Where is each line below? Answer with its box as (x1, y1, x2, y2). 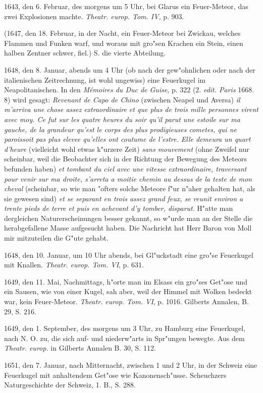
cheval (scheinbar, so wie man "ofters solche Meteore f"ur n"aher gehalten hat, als (4, 183, 255, 194)
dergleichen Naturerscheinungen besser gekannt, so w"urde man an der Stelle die (4, 212, 253, 223)
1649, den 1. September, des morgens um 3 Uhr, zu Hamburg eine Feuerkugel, (4, 323, 246, 333)
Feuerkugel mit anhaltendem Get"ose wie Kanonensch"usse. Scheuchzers (4, 369, 227, 380)
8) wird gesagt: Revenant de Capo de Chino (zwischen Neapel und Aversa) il (4, 94, 240, 104)
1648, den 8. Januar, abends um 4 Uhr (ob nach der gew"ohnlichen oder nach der (4, 64, 255, 75)
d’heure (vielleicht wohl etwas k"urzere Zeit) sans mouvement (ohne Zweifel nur (4, 143, 249, 154)
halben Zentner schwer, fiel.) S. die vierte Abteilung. (4, 47, 166, 58)
